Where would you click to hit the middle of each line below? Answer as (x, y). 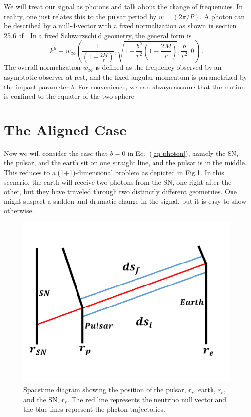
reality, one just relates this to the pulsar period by (80, 16)
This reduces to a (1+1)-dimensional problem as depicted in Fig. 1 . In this (114, 172)
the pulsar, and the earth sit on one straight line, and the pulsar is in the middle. (125, 163)
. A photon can (222, 16)
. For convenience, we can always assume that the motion (159, 86)
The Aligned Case (65, 129)
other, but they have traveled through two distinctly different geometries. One (120, 191)
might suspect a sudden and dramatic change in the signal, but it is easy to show (125, 201)
